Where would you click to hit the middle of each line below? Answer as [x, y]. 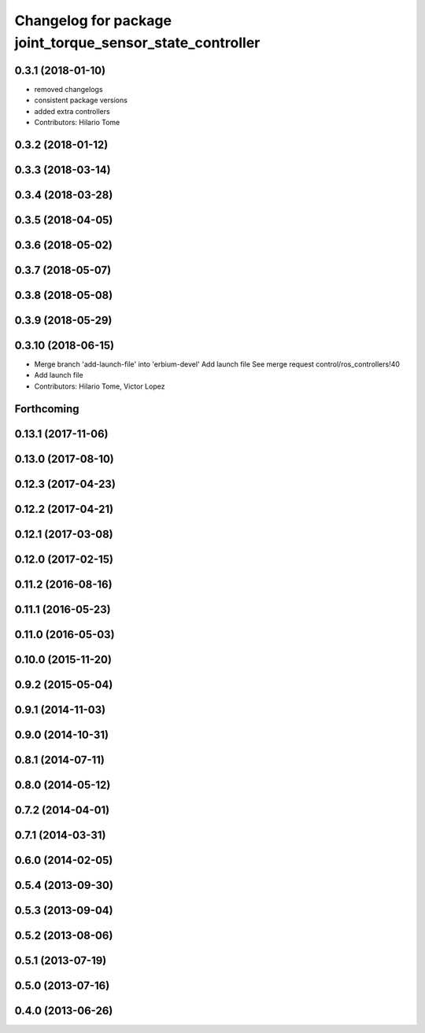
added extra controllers [72, 111]
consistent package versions [81, 100]
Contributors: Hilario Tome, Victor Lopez [100, 386]
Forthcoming [47, 409]
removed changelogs [68, 89]
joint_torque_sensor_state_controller [137, 42]
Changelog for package [93, 20]
